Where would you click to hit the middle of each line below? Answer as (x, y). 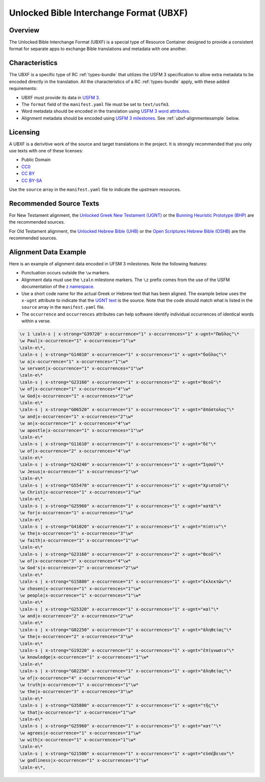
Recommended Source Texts (54, 203)
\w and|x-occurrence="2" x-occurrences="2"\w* (76, 616)
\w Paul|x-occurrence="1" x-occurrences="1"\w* (78, 341)
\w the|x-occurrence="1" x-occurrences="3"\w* (76, 534)
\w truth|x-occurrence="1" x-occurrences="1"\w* (79, 685)
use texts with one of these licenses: (46, 151)
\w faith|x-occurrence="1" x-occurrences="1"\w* (79, 540)
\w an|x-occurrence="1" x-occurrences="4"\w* (75, 423)
